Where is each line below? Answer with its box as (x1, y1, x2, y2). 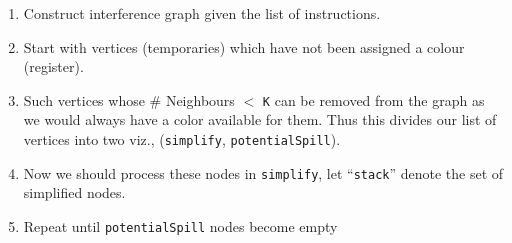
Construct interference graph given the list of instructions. (23, 3, 381, 23)
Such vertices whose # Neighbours (23, 89, 235, 110)
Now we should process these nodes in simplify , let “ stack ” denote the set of (23, 162, 504, 183)
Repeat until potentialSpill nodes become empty (23, 215, 338, 236)
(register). (23, 56, 84, 77)
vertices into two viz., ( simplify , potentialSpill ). (23, 129, 341, 150)
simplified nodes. (23, 182, 126, 203)
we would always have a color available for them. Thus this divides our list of (23, 109, 497, 130)
